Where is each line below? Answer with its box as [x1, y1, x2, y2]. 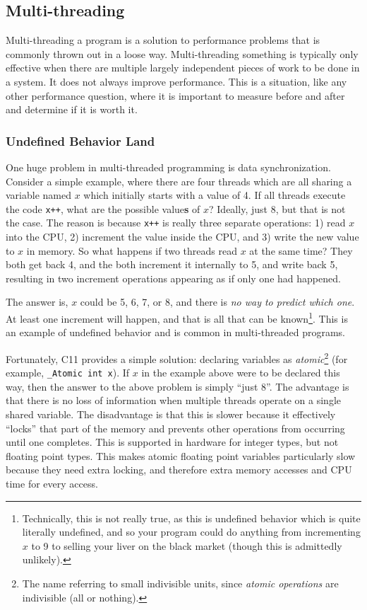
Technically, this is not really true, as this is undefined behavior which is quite [22, 510, 361, 525]
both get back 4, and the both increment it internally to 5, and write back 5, [6, 257, 338, 272]
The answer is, [6, 294, 68, 309]
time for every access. [6, 476, 98, 490]
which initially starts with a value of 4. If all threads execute [83, 188, 346, 202]
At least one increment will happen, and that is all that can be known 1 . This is [6, 309, 348, 326]
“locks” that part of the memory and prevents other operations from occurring [6, 420, 345, 435]
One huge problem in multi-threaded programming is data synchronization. [6, 159, 331, 174]
